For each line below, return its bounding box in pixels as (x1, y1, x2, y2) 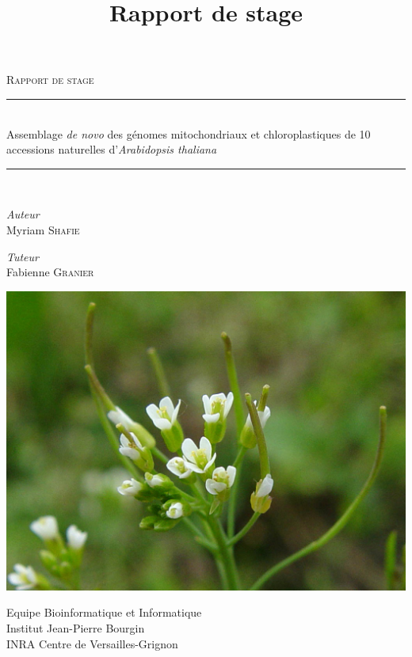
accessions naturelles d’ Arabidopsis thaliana (6, 141, 217, 158)
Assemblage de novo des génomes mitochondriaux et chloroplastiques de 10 (6, 125, 371, 142)
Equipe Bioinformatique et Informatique (6, 604, 202, 621)
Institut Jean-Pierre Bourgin (6, 619, 145, 636)
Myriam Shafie (6, 221, 80, 237)
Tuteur (6, 248, 39, 264)
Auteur (6, 206, 40, 222)
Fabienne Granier (6, 264, 94, 280)
